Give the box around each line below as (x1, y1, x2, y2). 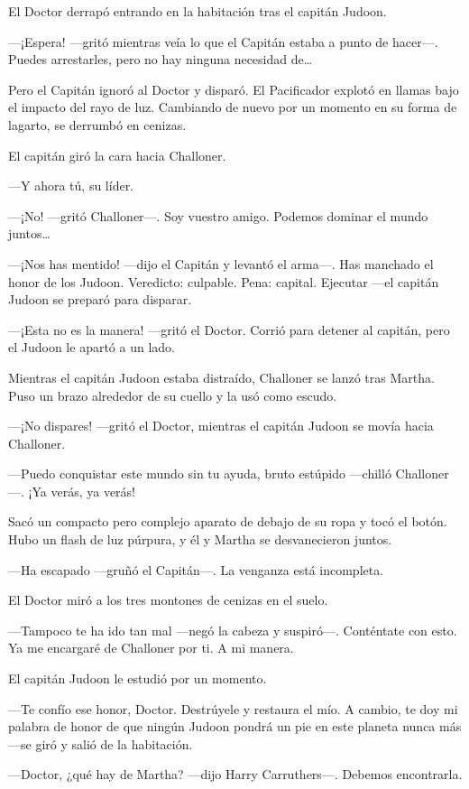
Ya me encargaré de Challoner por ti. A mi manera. (8, 638, 294, 657)
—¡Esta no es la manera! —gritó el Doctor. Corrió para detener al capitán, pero (8, 320, 450, 339)
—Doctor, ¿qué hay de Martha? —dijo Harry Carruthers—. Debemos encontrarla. (8, 765, 463, 784)
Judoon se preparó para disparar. (8, 290, 192, 309)
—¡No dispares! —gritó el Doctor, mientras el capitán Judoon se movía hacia (8, 416, 434, 435)
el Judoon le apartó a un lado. (8, 338, 175, 357)
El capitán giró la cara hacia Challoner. (8, 145, 226, 164)
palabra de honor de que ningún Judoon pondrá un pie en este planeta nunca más (8, 717, 462, 736)
